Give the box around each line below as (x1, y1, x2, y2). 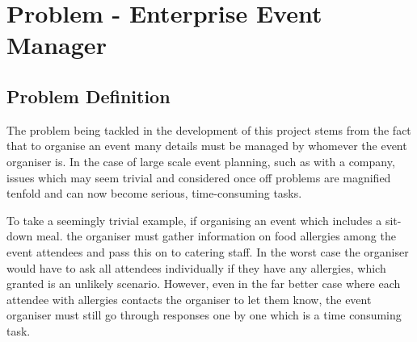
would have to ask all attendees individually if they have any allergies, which (6, 259, 386, 276)
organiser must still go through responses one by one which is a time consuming (6, 307, 402, 323)
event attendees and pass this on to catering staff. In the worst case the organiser (6, 243, 409, 260)
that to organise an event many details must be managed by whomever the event (6, 137, 407, 154)
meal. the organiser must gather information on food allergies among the (36, 227, 396, 244)
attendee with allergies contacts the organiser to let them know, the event (6, 290, 372, 307)
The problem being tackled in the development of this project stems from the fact (6, 121, 411, 138)
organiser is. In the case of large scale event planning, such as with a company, (6, 152, 395, 169)
